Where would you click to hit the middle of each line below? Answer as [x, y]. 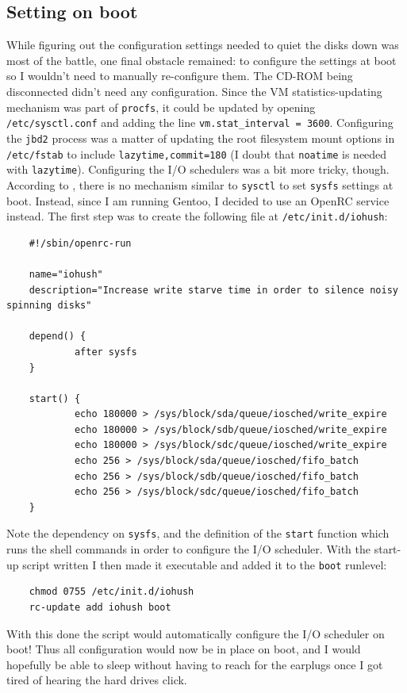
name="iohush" [66, 274]
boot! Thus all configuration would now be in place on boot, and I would [184, 649]
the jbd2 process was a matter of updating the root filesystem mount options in [201, 138]
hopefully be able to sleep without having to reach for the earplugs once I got [195, 664]
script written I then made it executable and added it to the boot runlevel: [205, 564]
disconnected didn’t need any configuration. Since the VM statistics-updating [194, 91]
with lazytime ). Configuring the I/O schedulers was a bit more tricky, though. [198, 169]
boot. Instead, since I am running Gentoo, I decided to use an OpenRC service [198, 200]
